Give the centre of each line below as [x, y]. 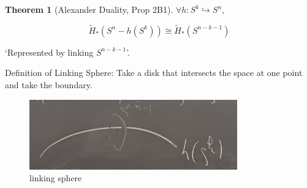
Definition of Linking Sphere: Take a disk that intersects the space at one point [154, 73]
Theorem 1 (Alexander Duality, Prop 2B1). [89, 9]
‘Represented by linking [49, 52]
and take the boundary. [49, 85]
